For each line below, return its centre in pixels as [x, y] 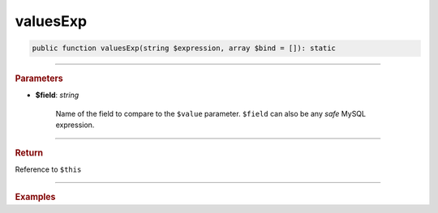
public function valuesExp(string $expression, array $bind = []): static [184, 48]
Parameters [39, 79]
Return [29, 152]
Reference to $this [48, 169]
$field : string [57, 95]
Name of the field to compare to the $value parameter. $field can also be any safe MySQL [211, 113]
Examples [35, 197]
